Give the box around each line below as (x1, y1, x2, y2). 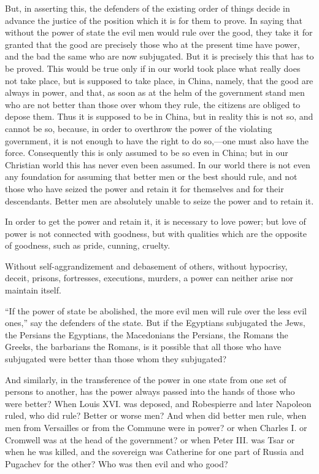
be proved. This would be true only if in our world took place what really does (5, 61, 301, 74)
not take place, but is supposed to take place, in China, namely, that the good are (5, 74, 313, 87)
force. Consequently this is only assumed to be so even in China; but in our (5, 146, 288, 159)
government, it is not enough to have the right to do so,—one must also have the (5, 134, 309, 147)
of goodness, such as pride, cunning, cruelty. (5, 239, 171, 252)
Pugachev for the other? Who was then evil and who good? (5, 457, 228, 470)
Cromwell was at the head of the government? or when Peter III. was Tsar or (5, 433, 295, 446)
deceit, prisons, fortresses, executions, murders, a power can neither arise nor (5, 271, 293, 284)
